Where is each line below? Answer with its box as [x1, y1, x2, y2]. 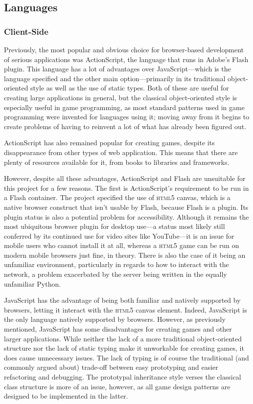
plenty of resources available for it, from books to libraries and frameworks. [4, 157, 230, 167]
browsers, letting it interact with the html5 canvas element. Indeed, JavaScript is [4, 304, 247, 314]
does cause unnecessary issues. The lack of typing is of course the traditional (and [4, 352, 249, 362]
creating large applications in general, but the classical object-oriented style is [4, 92, 237, 102]
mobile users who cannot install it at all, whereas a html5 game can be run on [4, 240, 239, 250]
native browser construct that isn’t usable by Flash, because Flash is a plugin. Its [4, 202, 249, 212]
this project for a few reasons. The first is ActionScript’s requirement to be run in [4, 182, 249, 193]
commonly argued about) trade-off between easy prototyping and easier [4, 362, 218, 372]
